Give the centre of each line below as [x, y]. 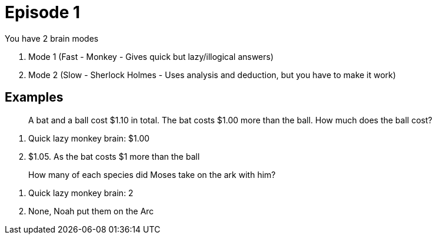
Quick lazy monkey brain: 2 [81, 193]
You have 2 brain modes [52, 38]
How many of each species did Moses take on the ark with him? [152, 174]
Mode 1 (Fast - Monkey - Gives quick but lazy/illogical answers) [151, 56]
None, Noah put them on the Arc [91, 211]
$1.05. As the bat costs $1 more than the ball [114, 156]
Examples [34, 97]
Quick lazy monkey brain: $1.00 [89, 138]
